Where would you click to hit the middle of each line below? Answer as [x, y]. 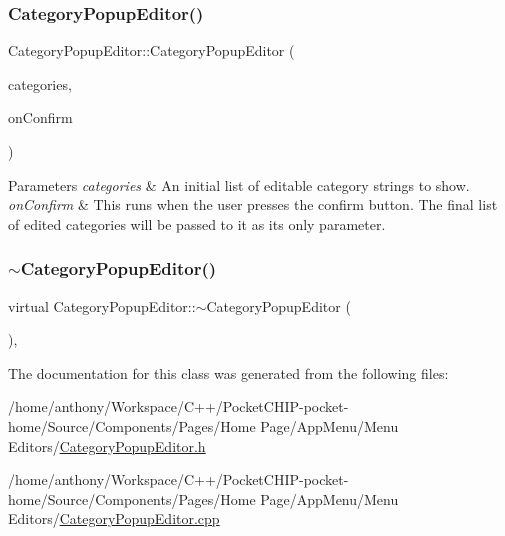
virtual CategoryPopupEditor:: [102, 305]
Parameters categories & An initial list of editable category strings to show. [239, 184]
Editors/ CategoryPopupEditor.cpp [114, 518]
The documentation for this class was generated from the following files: [228, 372]
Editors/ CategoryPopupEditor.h [107, 445]
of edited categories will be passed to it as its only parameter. [197, 223]
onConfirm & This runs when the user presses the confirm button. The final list [253, 204]
